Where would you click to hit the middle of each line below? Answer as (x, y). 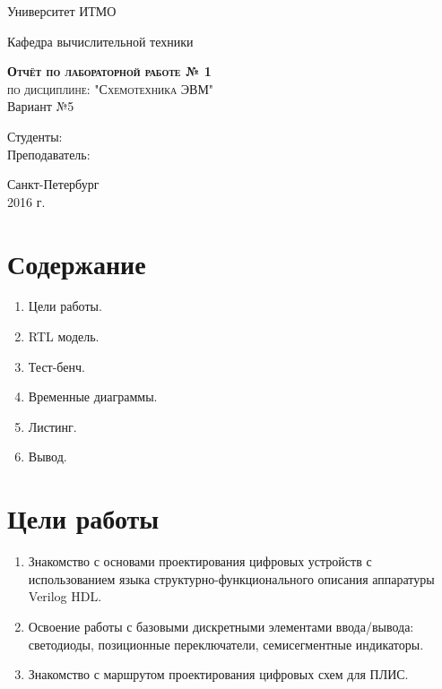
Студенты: (35, 136)
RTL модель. (64, 336)
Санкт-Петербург (53, 184)
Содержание (77, 263)
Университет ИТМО (62, 11)
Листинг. (52, 426)
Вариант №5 (41, 106)
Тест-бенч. (56, 366)
